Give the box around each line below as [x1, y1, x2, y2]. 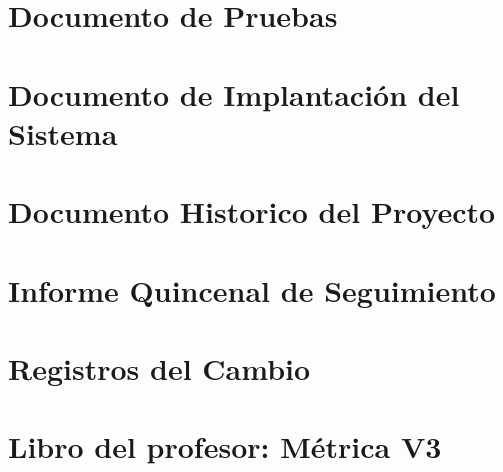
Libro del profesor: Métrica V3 [8, 426, 442, 467]
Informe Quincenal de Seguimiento [8, 269, 496, 310]
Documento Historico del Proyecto [8, 191, 496, 232]
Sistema [8, 112, 118, 153]
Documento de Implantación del [8, 73, 460, 114]
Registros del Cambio [8, 347, 311, 388]
